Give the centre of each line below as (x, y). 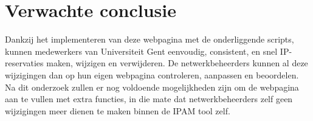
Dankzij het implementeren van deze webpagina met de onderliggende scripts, (150, 39)
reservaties (24, 63)
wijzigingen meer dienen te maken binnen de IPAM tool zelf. (118, 110)
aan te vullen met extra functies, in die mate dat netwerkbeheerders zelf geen (149, 99)
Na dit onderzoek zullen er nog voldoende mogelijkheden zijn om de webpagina (152, 87)
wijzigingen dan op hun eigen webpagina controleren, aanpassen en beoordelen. (152, 74)
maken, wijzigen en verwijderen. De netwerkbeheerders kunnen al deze (177, 63)
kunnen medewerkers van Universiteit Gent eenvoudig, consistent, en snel (141, 51)
